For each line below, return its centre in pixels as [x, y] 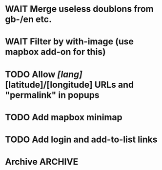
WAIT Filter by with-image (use [70, 42]
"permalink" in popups [52, 95]
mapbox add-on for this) [55, 52]
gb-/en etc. [29, 19]
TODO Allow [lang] [44, 74]
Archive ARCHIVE [42, 162]
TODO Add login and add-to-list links [81, 139]
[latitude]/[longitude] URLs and [70, 85]
